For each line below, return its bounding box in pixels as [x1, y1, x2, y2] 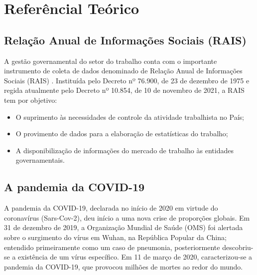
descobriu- [222, 242, 254, 252]
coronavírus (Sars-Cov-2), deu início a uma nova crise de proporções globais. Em [4, 212, 250, 223]
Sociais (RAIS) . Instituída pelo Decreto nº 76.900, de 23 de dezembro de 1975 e [4, 75, 250, 85]
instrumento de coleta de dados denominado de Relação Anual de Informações [4, 65, 243, 76]
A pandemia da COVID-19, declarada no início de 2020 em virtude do [4, 203, 218, 213]
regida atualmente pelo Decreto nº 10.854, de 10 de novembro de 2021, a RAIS [4, 85, 245, 95]
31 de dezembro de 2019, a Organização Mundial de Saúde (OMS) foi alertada [4, 222, 243, 233]
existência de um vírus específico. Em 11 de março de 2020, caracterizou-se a [18, 252, 253, 262]
